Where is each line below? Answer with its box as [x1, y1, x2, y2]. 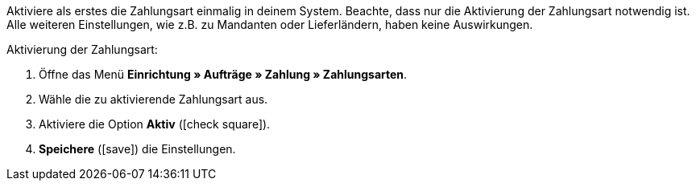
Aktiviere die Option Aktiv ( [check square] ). [39, 117, 271, 131]
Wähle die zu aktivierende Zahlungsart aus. [39, 92, 268, 106]
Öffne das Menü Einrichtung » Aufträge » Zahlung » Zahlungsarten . [39, 67, 408, 81]
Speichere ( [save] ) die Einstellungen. [39, 142, 236, 156]
